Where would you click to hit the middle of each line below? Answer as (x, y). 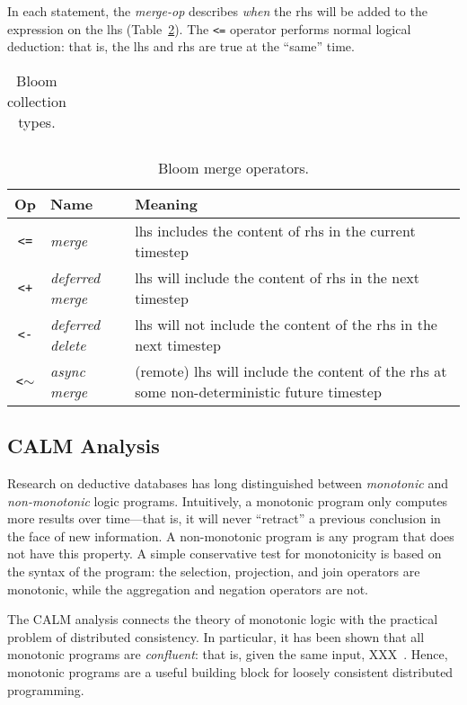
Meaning (166, 203)
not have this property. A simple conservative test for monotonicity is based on (225, 553)
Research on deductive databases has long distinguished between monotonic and (228, 483)
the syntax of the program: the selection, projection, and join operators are (214, 571)
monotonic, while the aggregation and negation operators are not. (188, 589)
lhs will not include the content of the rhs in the (286, 324)
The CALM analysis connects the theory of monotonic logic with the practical (223, 619)
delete (68, 344)
